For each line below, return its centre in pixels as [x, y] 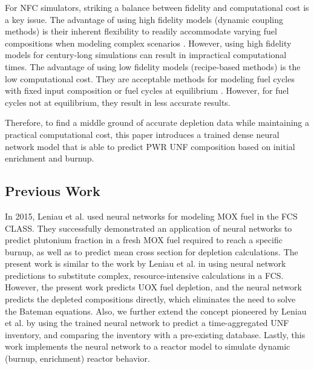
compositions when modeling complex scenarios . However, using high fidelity [148, 43]
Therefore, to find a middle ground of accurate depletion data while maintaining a [157, 122]
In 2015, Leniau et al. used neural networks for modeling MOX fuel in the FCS [151, 216]
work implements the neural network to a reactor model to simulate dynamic [148, 346]
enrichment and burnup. [50, 158]
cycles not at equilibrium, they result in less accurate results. [118, 102]
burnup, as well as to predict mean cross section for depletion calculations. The [152, 251]
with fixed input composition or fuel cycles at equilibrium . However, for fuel [147, 90]
